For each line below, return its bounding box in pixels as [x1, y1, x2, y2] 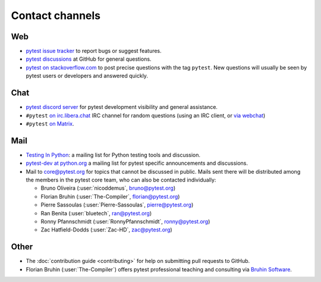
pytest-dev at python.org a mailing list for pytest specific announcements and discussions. [26, 159, 248, 167]
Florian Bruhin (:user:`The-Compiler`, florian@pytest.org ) [40, 193, 180, 200]
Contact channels [11, 9, 101, 22]
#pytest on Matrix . [26, 120, 74, 127]
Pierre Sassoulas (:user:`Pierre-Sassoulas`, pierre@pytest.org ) [40, 201, 194, 208]
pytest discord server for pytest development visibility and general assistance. [26, 104, 218, 111]
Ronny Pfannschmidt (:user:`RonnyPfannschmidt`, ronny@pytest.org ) [40, 218, 210, 225]
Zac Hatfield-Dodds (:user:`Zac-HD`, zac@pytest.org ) [40, 226, 172, 233]
